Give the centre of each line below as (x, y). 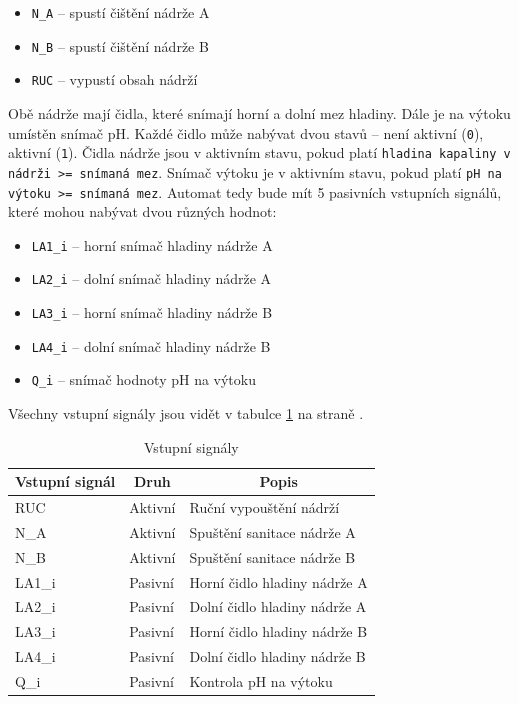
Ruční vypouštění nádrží (264, 507)
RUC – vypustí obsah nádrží (114, 79)
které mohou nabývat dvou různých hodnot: (142, 211)
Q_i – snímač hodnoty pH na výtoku (143, 379)
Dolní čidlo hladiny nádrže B (277, 656)
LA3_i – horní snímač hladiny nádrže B (152, 312)
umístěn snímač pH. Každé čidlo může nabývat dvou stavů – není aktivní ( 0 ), (246, 132)
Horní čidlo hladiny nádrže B (278, 631)
